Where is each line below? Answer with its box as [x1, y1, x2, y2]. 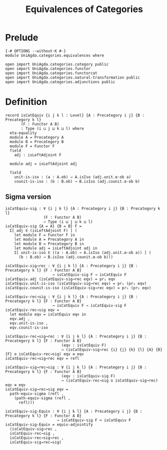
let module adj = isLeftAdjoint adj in [14, 245, 98, 250]
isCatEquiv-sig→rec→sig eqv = [5, 387, 69, 392]
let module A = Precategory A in [14, 237, 84, 242]
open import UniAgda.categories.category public [5, 61, 109, 67]
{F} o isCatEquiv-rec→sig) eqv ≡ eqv [5, 351, 84, 356]
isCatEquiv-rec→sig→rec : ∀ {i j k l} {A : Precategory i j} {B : [5, 334, 147, 339]
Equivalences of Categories [25, 4, 143, 15]
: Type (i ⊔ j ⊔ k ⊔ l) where [21, 126, 84, 131]
